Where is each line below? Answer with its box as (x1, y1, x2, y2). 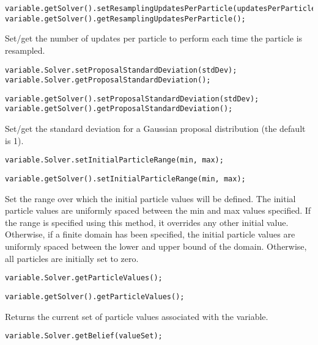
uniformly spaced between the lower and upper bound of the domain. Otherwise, (5, 240, 307, 252)
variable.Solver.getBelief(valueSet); (5, 332, 163, 341)
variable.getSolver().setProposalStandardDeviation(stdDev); (5, 94, 259, 103)
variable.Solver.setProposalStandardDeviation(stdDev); (5, 65, 237, 74)
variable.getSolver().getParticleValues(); (5, 292, 185, 301)
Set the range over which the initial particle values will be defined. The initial (5, 192, 296, 205)
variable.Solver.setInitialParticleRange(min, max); (5, 156, 224, 165)
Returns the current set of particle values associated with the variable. (5, 310, 268, 322)
